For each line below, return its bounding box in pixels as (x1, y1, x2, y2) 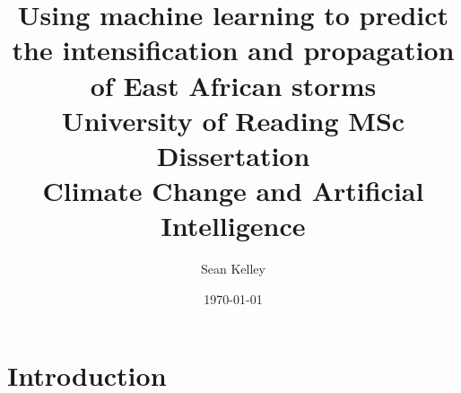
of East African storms (90, 66, 377, 103)
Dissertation (156, 136, 310, 173)
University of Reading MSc (61, 101, 405, 138)
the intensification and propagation (12, 31, 455, 68)
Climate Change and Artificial (42, 172, 424, 209)
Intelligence (161, 207, 306, 244)
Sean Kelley (201, 259, 265, 278)
